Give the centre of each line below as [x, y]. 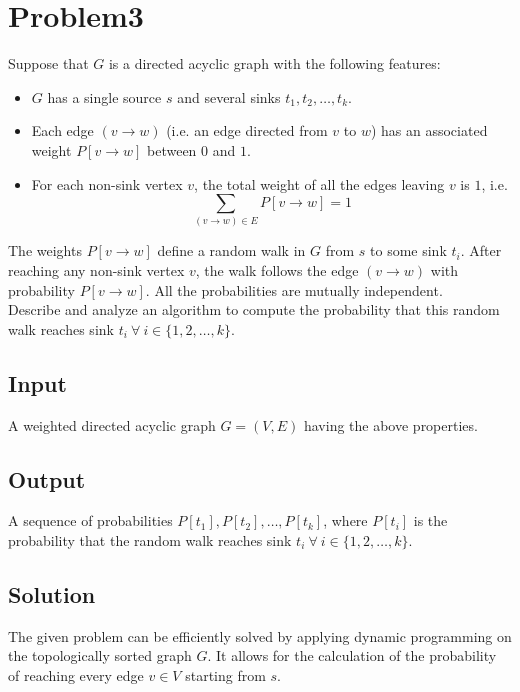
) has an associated [429, 130]
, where [345, 520]
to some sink [408, 250]
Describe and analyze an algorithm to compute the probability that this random [254, 309]
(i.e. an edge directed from [247, 130]
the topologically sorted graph [100, 655]
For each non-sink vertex [107, 183]
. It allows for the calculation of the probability [352, 655]
